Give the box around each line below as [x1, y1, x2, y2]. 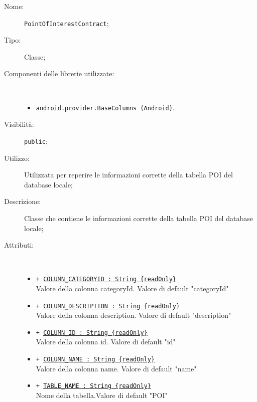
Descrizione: [4, 196, 41, 207]
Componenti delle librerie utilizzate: [4, 68, 114, 79]
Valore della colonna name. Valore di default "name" [36, 363, 197, 373]
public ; [24, 135, 48, 146]
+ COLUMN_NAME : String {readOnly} [36, 356, 155, 363]
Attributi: [4, 240, 34, 250]
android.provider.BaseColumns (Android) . [36, 102, 175, 112]
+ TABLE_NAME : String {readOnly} [36, 382, 151, 390]
